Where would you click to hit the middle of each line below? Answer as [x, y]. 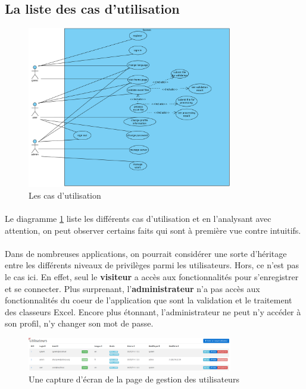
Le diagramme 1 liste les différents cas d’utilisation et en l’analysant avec [138, 218]
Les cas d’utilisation [65, 195]
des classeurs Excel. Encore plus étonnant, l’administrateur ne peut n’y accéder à [153, 311]
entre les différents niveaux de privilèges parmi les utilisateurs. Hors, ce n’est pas [152, 265]
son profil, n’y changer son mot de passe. [79, 323]
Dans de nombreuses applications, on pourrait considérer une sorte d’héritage [146, 253]
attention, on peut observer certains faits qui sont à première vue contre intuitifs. [153, 230]
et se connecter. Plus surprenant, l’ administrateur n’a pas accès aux [132, 288]
